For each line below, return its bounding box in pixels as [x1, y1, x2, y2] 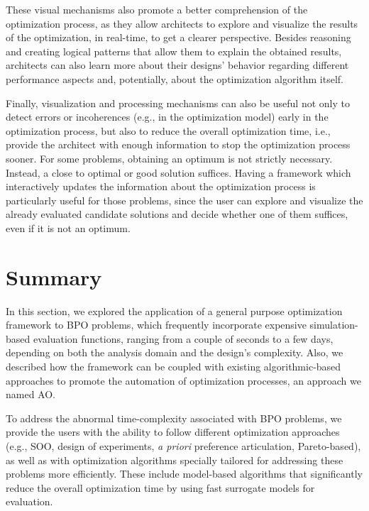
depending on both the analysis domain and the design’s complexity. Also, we [6, 345, 343, 360]
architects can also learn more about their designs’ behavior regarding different [6, 57, 349, 72]
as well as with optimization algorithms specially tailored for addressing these [6, 452, 343, 467]
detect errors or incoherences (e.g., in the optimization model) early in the [6, 109, 329, 124]
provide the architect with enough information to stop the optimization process [6, 137, 351, 152]
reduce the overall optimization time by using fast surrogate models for [6, 480, 315, 495]
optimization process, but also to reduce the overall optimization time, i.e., [6, 123, 331, 138]
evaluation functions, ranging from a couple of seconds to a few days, [33, 331, 334, 346]
